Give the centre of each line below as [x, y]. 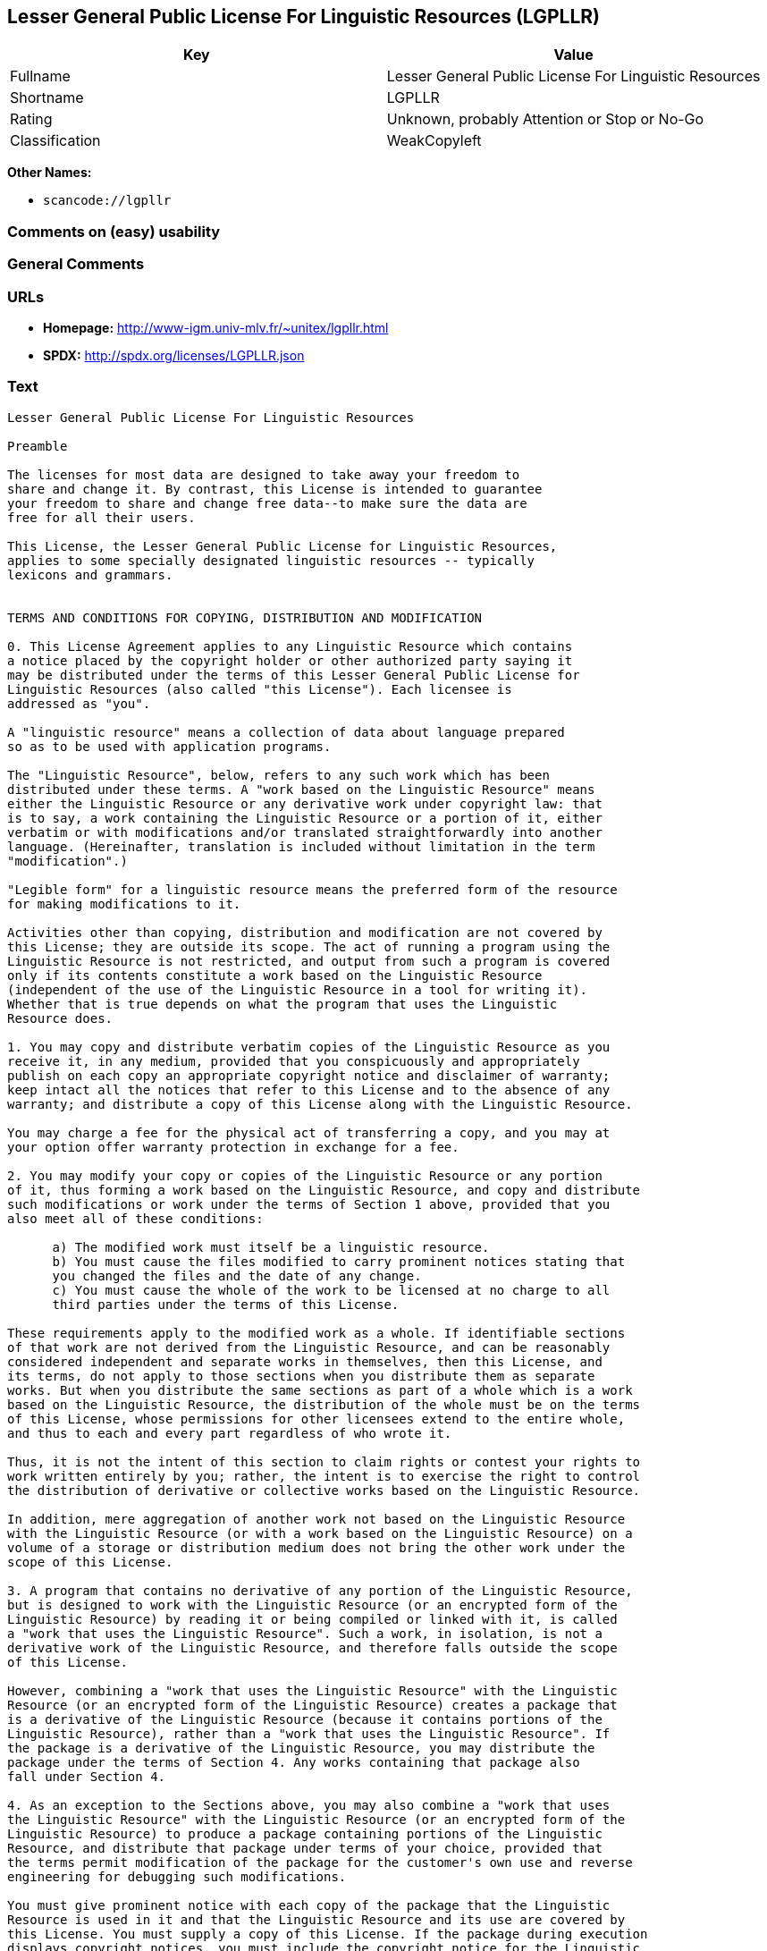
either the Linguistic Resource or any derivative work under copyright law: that [305, 803]
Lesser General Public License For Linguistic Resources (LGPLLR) [303, 17]
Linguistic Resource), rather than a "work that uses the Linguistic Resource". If [309, 1733]
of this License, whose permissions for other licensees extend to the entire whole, [316, 1419]
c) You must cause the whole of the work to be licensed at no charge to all [331, 1290]
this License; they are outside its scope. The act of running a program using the [309, 946]
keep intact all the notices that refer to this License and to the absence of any [309, 1090]
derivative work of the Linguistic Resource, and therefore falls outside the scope [312, 1647]
